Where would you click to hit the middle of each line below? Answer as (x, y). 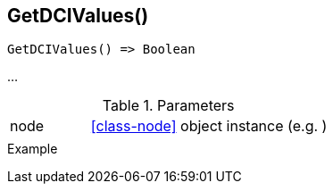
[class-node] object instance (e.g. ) (209, 126)
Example (33, 149)
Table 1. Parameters (168, 106)
